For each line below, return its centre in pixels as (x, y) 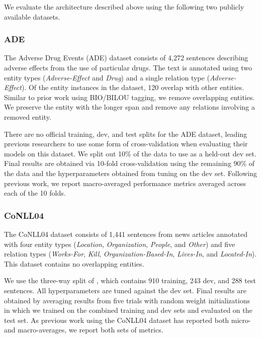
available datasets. (32, 16)
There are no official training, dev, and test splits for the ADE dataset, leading (126, 134)
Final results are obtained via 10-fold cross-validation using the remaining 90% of (129, 163)
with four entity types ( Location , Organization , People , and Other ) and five (120, 244)
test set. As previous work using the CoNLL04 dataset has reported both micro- (127, 320)
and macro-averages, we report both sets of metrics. (84, 330)
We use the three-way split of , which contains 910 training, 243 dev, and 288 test (130, 280)
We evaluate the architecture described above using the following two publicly (124, 7)
